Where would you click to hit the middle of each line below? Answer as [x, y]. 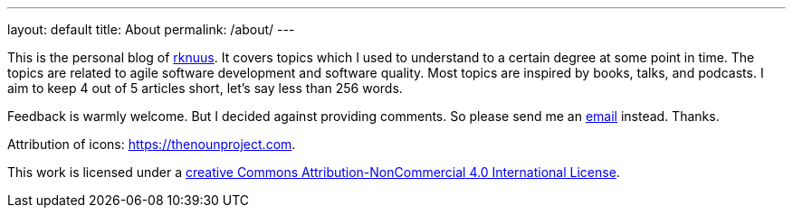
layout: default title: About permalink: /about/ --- [151, 29]
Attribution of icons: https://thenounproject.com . [152, 144]
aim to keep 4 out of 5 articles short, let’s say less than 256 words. [205, 88]
